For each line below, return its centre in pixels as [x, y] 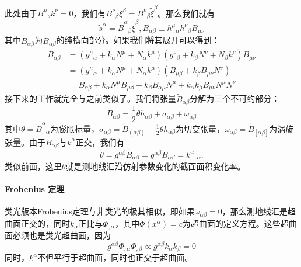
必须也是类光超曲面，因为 [62, 235]
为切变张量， [200, 128]
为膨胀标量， [75, 128]
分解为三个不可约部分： [235, 98]
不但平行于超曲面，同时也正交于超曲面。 [115, 257]
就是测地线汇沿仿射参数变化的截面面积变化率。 [155, 166]
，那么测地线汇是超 [259, 211]
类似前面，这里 [33, 166]
